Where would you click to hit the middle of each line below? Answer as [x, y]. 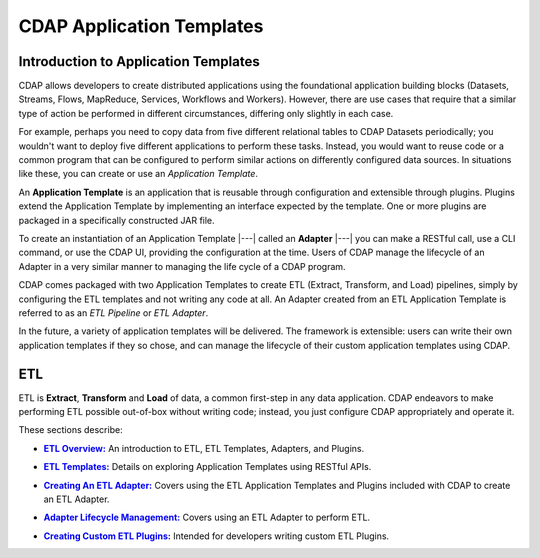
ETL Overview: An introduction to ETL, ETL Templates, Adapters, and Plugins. [204, 448]
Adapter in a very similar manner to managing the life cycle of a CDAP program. [182, 266]
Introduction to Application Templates [139, 61]
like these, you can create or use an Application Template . [138, 174]
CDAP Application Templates [141, 26]
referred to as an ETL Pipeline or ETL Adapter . [113, 312]
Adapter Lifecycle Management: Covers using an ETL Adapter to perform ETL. [206, 517]
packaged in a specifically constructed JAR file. [116, 220]
